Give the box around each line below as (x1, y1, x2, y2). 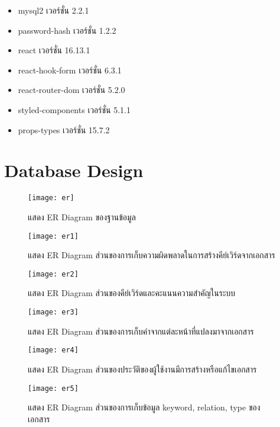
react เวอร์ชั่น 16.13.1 (18, 44, 90, 56)
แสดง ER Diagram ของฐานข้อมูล (28, 210, 136, 223)
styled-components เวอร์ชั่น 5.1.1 (18, 103, 131, 115)
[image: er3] (28, 308, 79, 317)
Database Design (4, 158, 144, 182)
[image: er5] (28, 384, 79, 393)
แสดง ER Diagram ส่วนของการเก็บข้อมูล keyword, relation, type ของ (28, 401, 261, 413)
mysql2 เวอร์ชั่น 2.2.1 (18, 4, 89, 16)
